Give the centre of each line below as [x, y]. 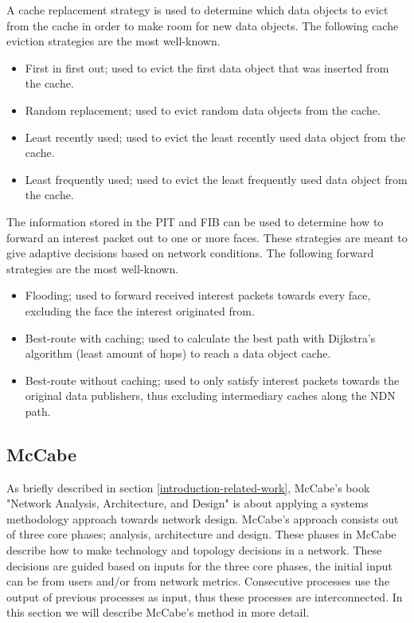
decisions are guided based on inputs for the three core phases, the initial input [199, 565]
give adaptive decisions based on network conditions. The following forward [190, 253]
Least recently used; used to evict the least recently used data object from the [215, 137]
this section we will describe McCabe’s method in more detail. [158, 612]
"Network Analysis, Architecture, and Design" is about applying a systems [187, 503]
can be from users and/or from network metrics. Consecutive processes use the [198, 581]
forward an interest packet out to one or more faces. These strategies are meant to [207, 237]
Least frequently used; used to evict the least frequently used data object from [216, 179]
